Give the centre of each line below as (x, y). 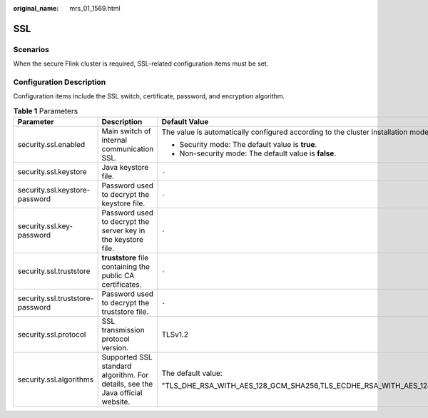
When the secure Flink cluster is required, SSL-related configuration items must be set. (141, 63)
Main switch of (126, 131)
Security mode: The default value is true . (248, 145)
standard (117, 366)
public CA (118, 276)
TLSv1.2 (175, 335)
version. (115, 348)
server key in (123, 230)
